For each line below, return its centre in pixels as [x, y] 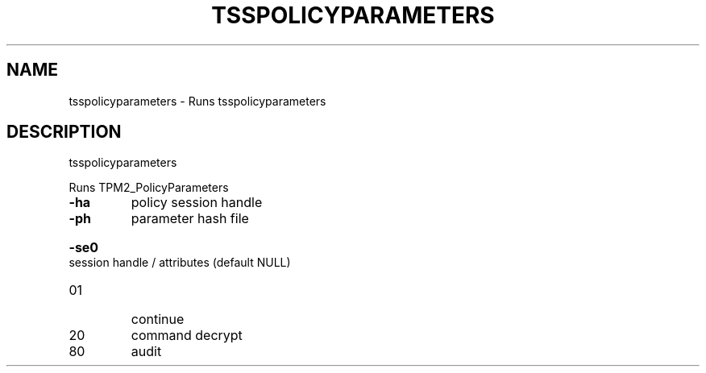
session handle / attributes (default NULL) [180, 263]
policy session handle [197, 203]
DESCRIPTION [64, 132]
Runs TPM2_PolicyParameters [149, 188]
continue [158, 319]
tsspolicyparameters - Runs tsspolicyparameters [197, 101]
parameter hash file [190, 219]
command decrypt [187, 336]
